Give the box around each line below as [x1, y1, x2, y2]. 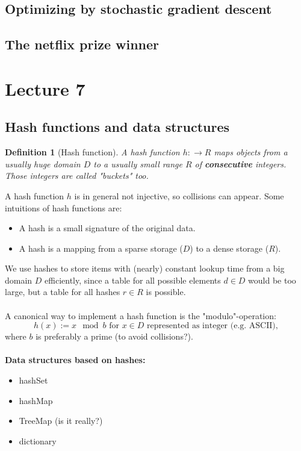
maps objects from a [214, 146, 288, 158]
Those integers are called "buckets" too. [5, 169, 149, 182]
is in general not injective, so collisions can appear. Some [74, 189, 284, 202]
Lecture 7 [5, 76, 85, 101]
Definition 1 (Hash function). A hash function [5, 146, 180, 158]
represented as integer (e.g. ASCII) [147, 322, 276, 331]
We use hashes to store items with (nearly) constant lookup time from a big [5, 262, 285, 275]
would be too [248, 273, 296, 286]
